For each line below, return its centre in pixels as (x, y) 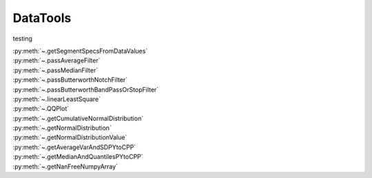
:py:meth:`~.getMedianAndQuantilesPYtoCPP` (78, 157)
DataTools (42, 18)
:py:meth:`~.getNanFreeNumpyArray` (65, 166)
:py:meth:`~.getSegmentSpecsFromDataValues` (80, 51)
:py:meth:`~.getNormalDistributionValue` (70, 137)
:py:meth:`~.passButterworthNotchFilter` (70, 80)
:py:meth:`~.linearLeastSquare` (57, 99)
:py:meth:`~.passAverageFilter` (56, 60)
